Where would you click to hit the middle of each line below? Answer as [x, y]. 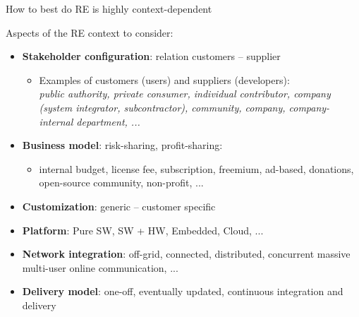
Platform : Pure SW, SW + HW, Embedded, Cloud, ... [143, 230]
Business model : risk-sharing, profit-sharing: [122, 145]
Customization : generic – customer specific [119, 206]
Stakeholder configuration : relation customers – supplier [151, 56]
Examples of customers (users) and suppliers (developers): [164, 79]
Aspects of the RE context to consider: [90, 32]
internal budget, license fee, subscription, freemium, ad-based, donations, [196, 168]
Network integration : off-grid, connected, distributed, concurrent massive [186, 254]
